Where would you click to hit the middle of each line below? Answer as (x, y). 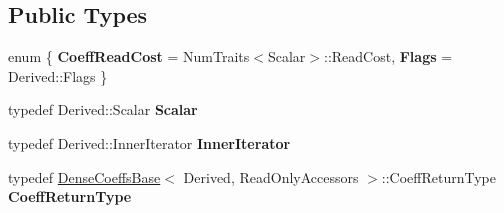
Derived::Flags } (58, 75)
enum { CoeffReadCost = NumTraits (129, 56)
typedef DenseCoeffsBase (84, 176)
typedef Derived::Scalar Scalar (103, 109)
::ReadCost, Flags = (388, 56)
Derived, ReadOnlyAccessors (271, 176)
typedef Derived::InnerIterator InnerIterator (149, 142)
